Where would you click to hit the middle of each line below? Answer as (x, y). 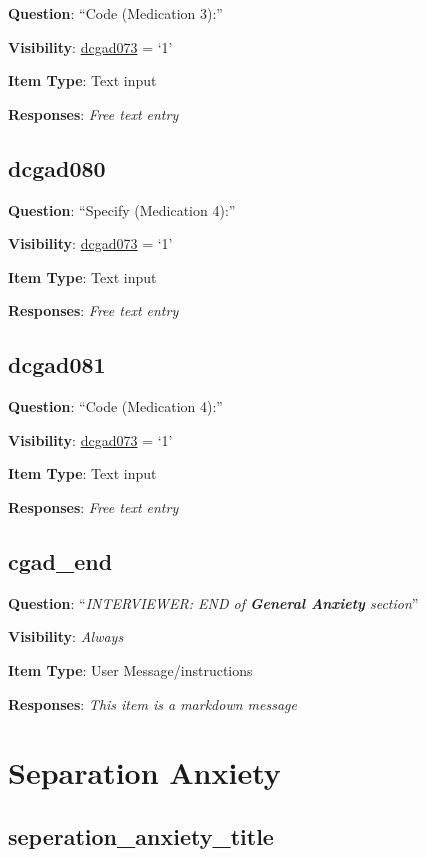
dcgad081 (57, 364)
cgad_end (60, 560)
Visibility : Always (66, 636)
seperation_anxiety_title (141, 835)
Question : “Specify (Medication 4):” (122, 209)
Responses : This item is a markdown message (152, 703)
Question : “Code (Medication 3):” (115, 13)
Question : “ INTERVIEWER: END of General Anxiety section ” (213, 602)
